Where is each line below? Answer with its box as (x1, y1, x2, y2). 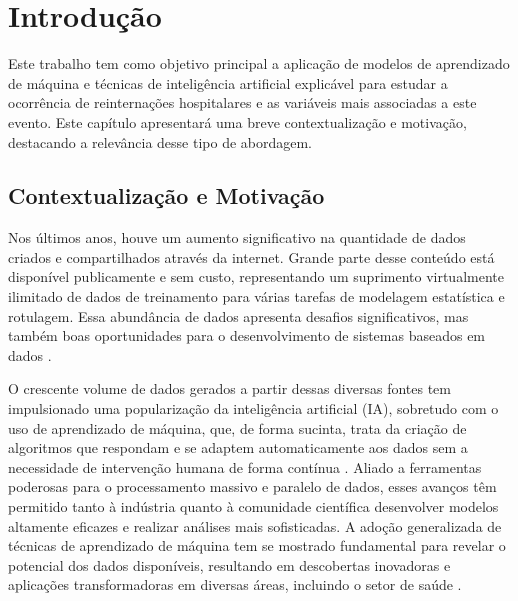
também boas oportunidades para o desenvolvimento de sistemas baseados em (8, 325, 486, 346)
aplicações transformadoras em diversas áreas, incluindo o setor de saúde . (8, 574, 462, 595)
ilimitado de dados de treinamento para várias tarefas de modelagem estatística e (8, 286, 505, 307)
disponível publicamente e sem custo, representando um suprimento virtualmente (8, 266, 504, 287)
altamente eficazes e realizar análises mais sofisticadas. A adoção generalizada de (8, 515, 502, 536)
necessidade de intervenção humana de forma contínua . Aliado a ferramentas (8, 456, 482, 477)
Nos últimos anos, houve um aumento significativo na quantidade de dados (8, 227, 466, 248)
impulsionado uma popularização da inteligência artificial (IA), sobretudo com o (8, 398, 499, 419)
